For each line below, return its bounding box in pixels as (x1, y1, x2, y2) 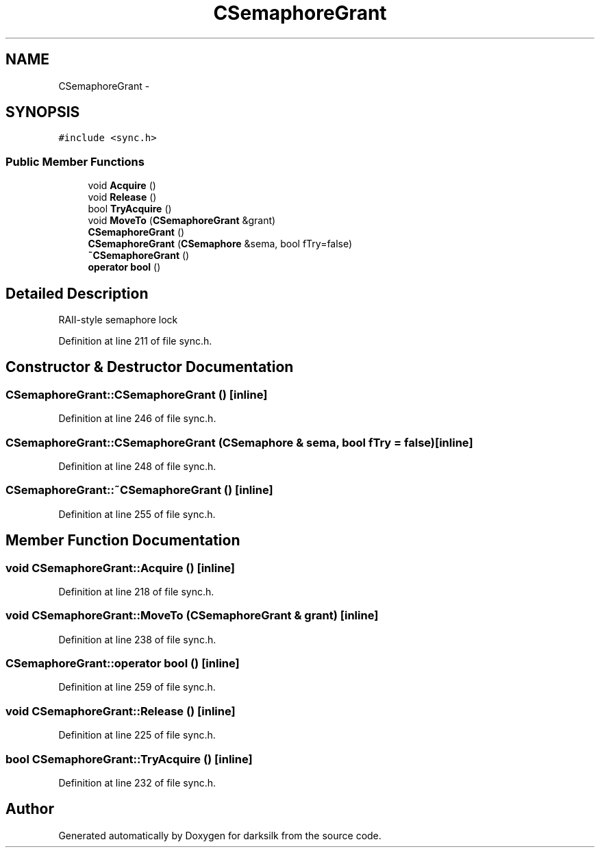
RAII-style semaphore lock (58, 314, 178, 326)
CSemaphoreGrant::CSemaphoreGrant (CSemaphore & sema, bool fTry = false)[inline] (5, 435, 473, 449)
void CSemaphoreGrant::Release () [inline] (5, 704, 236, 718)
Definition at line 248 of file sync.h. (58, 460, 216, 472)
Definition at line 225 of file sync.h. (58, 729, 216, 741)
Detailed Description (5, 284, 149, 302)
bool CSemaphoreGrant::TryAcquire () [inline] (5, 752, 253, 766)
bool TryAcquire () (88, 203, 172, 215)
